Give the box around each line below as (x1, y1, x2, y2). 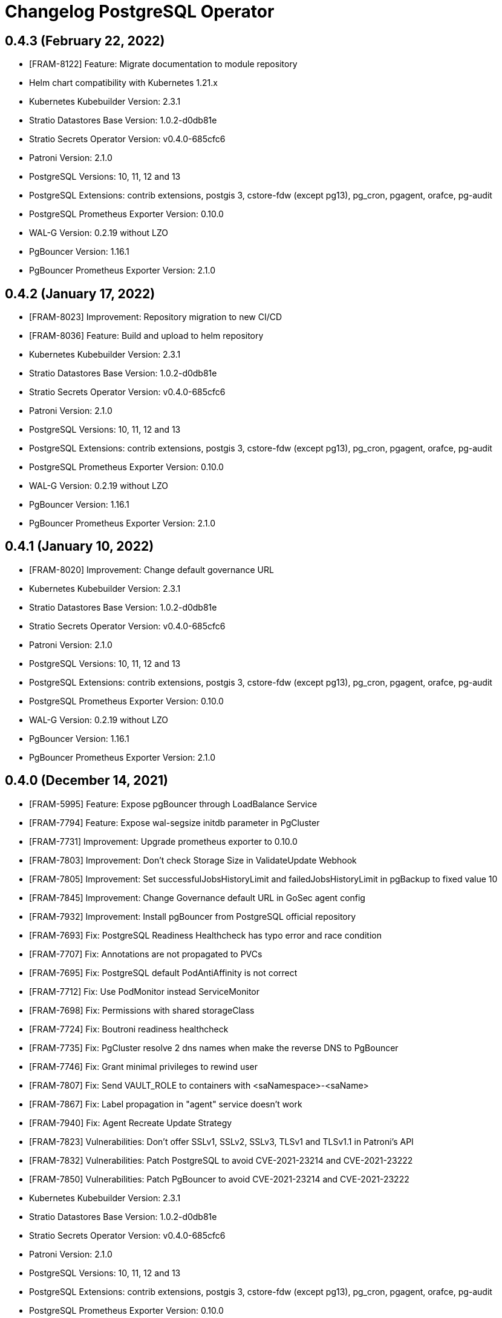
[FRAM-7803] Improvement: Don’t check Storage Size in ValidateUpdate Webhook (29, 854, 357, 865)
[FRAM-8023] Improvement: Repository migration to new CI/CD (29, 312, 282, 323)
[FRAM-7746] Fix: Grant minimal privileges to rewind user (29, 1061, 258, 1072)
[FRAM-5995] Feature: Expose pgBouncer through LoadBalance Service (29, 798, 318, 809)
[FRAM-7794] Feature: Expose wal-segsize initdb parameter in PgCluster (29, 817, 320, 828)
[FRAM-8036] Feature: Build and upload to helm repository (29, 330, 264, 341)
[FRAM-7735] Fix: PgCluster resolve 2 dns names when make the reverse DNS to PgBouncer (29, 1042, 399, 1053)
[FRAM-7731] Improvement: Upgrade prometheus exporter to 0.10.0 (29, 836, 298, 847)
